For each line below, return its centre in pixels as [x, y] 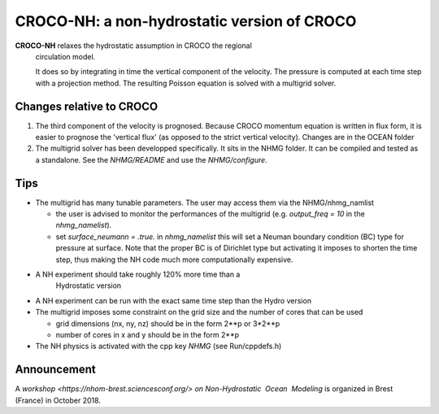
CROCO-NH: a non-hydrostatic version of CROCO [186, 21]
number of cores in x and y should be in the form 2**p [148, 335]
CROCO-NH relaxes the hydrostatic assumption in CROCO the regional [133, 46]
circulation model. [65, 56]
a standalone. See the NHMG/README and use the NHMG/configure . [151, 159]
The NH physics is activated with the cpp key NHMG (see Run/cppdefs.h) [159, 346]
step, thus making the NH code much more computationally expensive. [174, 259]
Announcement [56, 370]
